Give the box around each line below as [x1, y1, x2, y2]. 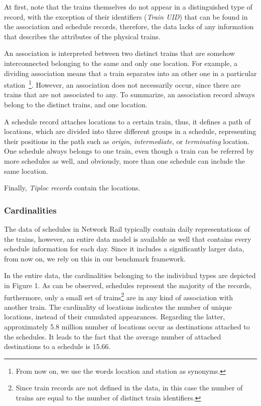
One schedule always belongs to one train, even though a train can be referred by [4, 146, 254, 156]
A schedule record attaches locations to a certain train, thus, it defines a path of [4, 116, 251, 126]
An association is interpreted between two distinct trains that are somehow [4, 48, 235, 58]
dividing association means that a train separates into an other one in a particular [4, 67, 257, 78]
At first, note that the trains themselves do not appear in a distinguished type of [4, 2, 252, 12]
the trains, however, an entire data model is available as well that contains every [4, 233, 251, 244]
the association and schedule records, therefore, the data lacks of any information [4, 21, 254, 32]
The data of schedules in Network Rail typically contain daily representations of [4, 223, 250, 234]
